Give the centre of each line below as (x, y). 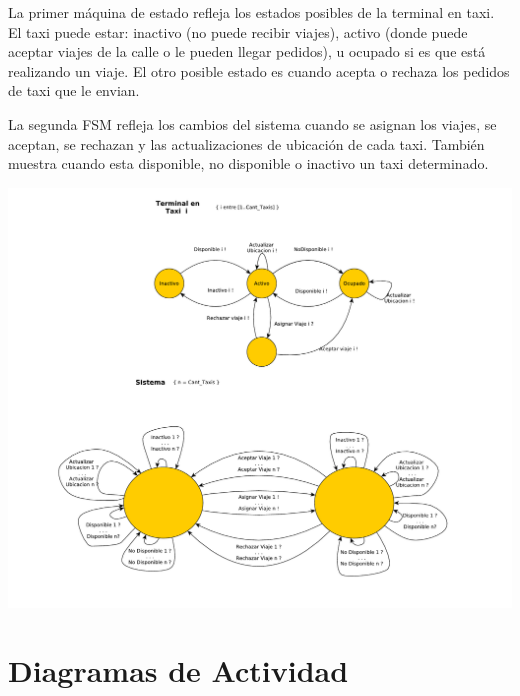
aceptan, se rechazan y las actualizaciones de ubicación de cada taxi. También (246, 143)
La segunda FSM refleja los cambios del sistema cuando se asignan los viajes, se (252, 123)
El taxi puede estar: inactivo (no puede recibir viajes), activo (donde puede (238, 31)
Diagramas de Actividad (178, 670)
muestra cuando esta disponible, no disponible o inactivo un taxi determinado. (248, 163)
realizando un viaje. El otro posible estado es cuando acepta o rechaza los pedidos (259, 70)
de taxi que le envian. (74, 90)
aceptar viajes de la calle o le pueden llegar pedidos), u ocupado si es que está (247, 51)
